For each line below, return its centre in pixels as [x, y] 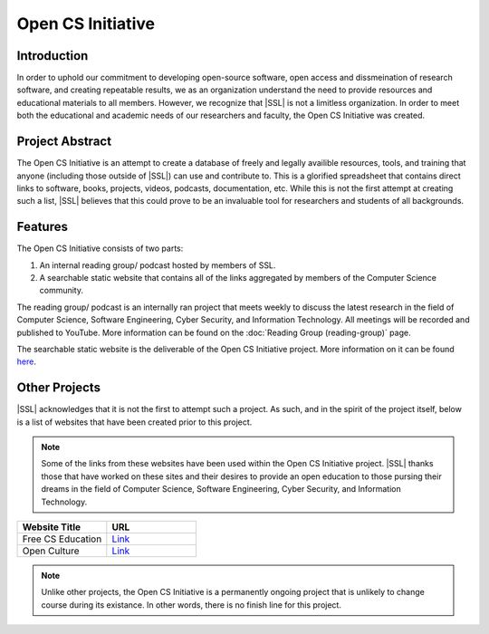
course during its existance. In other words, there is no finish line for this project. [191, 605]
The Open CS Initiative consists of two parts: [100, 248]
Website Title [52, 527]
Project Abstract [64, 142]
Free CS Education [62, 539]
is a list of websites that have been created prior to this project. [134, 422]
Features [42, 227]
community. [61, 291]
